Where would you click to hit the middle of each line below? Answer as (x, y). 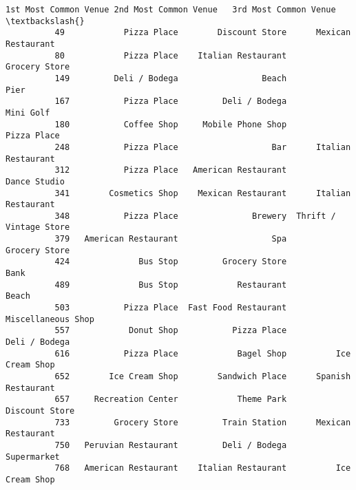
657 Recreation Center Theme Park (171, 400)
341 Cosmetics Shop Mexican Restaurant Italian (203, 193)
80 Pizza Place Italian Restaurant (171, 55)
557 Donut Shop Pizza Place (171, 331)
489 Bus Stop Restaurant (171, 285)
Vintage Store (38, 227)
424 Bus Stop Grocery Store (171, 262)
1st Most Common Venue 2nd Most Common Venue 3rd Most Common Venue (171, 10)
